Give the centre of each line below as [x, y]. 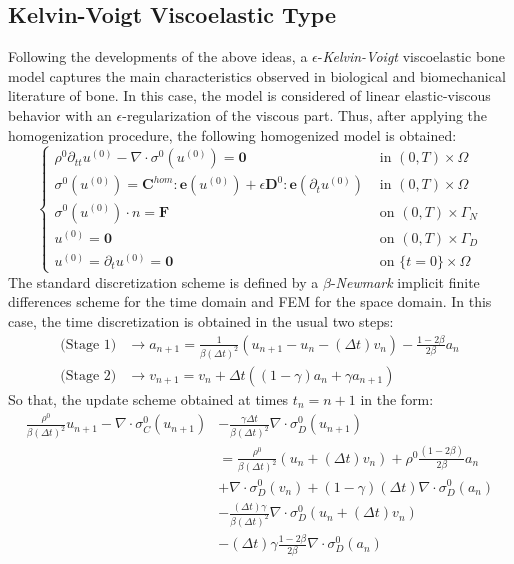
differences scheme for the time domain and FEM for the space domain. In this [250, 301]
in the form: [397, 398]
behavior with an [60, 114]
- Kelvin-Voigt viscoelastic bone [411, 56]
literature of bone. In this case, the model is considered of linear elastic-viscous [249, 95]
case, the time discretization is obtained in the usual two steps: [201, 321]
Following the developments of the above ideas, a [158, 56]
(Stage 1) [88, 344]
